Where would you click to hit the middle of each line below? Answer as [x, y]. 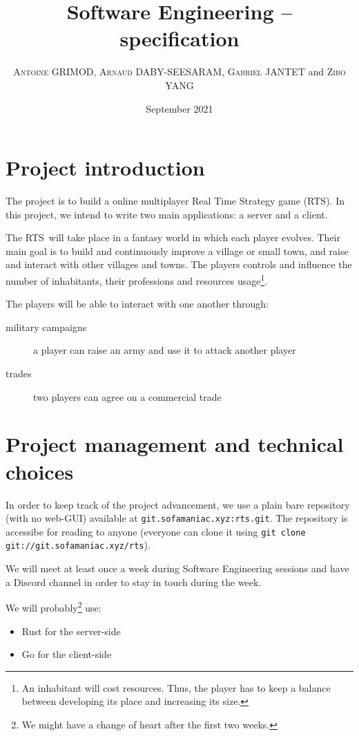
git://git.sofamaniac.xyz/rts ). [78, 545]
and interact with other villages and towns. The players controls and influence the [179, 264]
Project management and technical [175, 444]
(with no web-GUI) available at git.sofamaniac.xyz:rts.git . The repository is [177, 518]
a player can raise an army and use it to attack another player [165, 350]
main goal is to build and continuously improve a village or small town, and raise [177, 251]
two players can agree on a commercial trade [127, 396]
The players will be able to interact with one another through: [137, 304]
